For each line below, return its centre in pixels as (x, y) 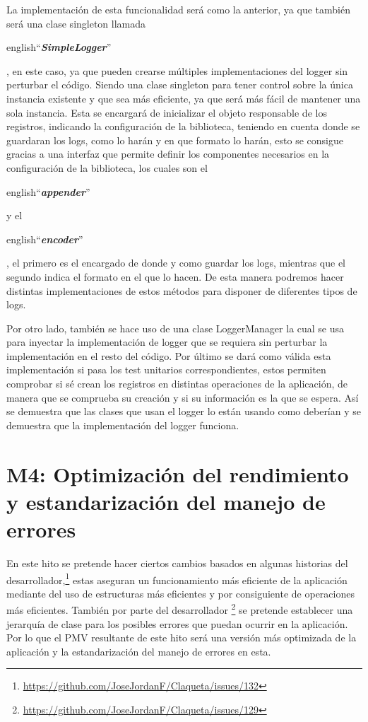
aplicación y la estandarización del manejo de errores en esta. (139, 651)
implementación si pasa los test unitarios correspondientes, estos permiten (166, 369)
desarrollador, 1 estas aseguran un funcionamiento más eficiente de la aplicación (177, 578)
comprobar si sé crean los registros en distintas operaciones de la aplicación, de (177, 384)
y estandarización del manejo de (166, 501)
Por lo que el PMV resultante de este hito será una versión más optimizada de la (182, 637)
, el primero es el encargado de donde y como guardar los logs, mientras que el (176, 263)
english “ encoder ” (45, 239)
